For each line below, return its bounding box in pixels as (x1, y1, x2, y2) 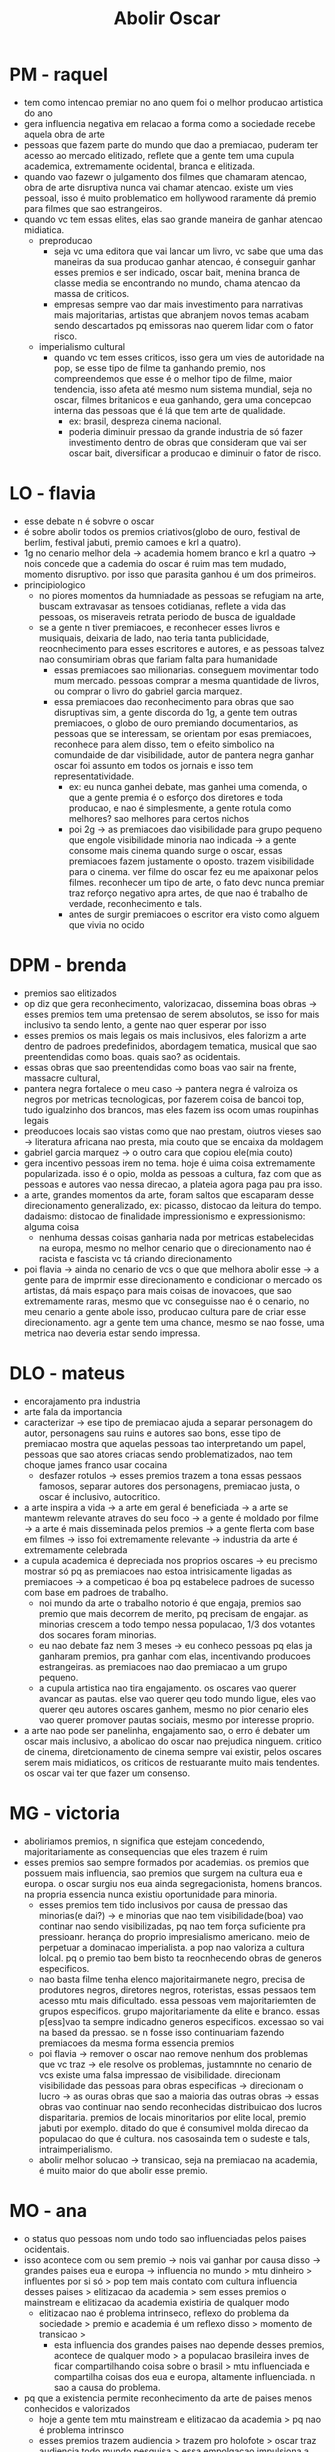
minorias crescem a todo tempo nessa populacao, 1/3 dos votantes (38, 1618, 316, 1630)
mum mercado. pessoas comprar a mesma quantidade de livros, (53, 674, 320, 686)
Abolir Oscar (113, 7, 221, 30)
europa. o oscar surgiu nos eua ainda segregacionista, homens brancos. (23, 1877, 323, 1889)
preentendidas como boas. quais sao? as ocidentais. (23, 1050, 241, 1062)
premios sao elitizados (23, 987, 117, 999)
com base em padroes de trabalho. (23, 1586, 169, 1598)
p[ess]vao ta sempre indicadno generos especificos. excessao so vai (38, 2015, 324, 2027)
